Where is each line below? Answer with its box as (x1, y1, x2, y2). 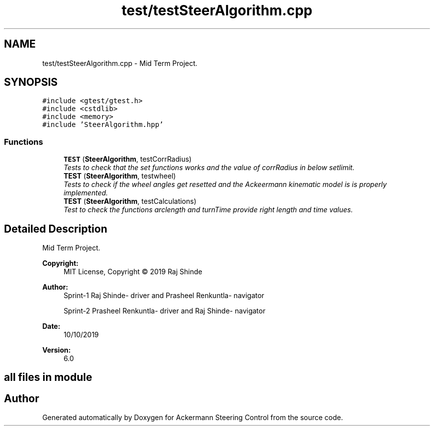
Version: (42, 346, 71, 355)
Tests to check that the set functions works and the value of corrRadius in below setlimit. (63, 163, 355, 172)
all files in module (4, 371, 92, 384)
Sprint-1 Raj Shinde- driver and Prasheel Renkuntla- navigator (63, 291, 265, 300)
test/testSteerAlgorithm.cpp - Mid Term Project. (42, 59, 198, 67)
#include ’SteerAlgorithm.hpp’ (42, 121, 163, 129)
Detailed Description (4, 222, 108, 235)
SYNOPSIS (4, 76, 58, 89)
